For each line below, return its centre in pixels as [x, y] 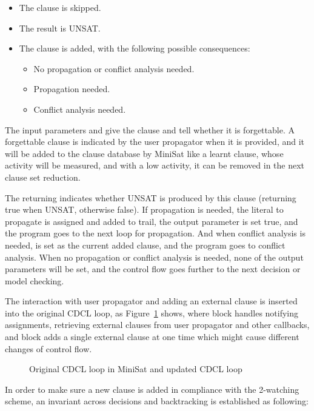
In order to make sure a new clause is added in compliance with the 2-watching [152, 389]
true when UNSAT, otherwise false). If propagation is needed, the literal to [144, 209]
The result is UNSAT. [60, 28]
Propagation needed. [72, 89]
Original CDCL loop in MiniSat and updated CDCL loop [136, 369]
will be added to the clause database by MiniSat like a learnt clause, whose [144, 153]
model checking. [35, 280]
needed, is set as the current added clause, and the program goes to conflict [145, 245]
